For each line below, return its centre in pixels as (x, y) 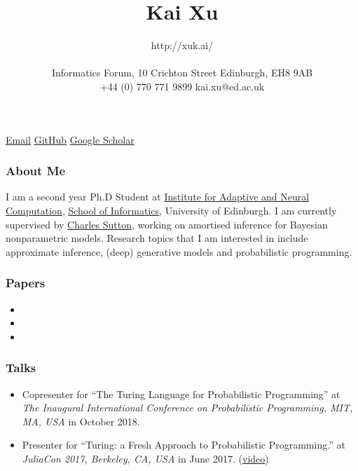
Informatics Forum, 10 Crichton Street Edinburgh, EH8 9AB (182, 73)
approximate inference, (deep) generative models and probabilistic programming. (179, 251)
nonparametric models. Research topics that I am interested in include (157, 238)
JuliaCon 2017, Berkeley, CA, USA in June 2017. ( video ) (145, 458)
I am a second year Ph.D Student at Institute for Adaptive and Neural (158, 197)
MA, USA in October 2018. (81, 421)
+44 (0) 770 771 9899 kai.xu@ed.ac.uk (182, 86)
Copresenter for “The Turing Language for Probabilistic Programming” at (181, 394)
